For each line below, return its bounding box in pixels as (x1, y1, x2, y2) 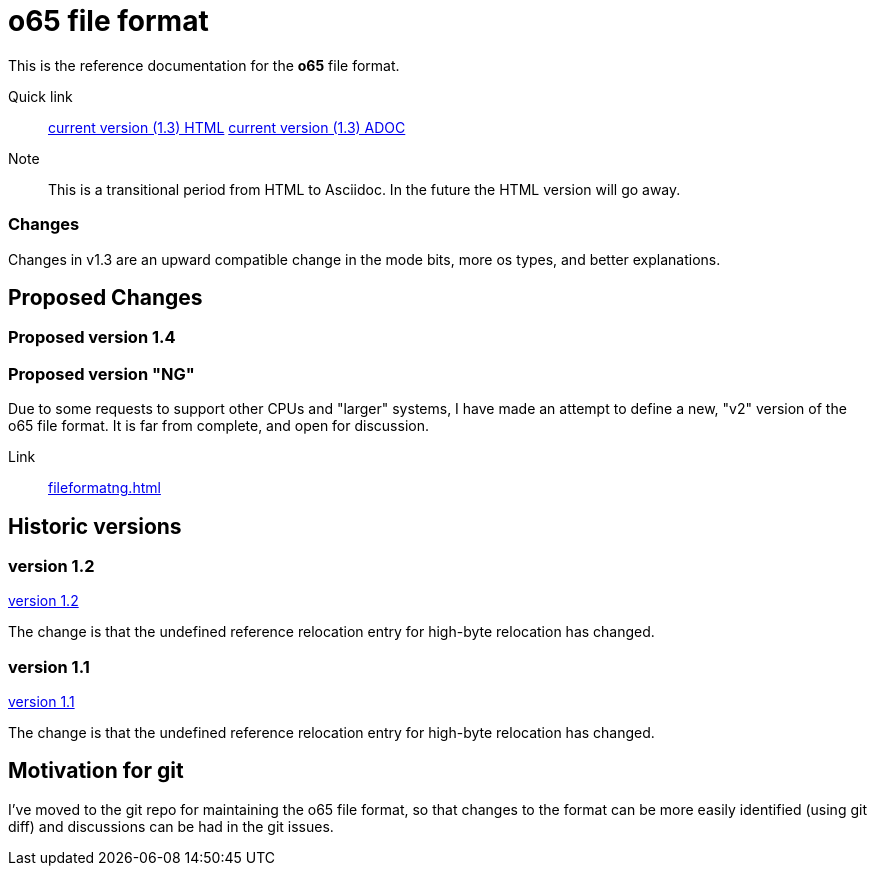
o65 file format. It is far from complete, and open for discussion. (8, 417, 429, 435)
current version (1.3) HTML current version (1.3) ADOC (48, 118, 406, 136)
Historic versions (8, 513, 182, 539)
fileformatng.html (48, 479, 161, 497)
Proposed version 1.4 (8, 327, 176, 348)
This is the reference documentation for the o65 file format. (8, 56, 400, 74)
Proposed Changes (8, 284, 203, 310)
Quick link (8, 87, 73, 105)
